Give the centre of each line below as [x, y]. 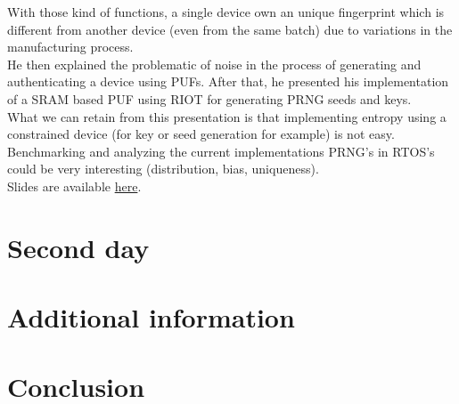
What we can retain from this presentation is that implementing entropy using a [227, 116]
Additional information [151, 317]
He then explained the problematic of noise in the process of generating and [214, 64]
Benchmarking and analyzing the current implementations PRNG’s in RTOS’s [221, 151]
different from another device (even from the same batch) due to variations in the [230, 29]
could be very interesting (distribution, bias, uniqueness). [163, 169]
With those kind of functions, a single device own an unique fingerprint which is [226, 12]
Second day [78, 247]
